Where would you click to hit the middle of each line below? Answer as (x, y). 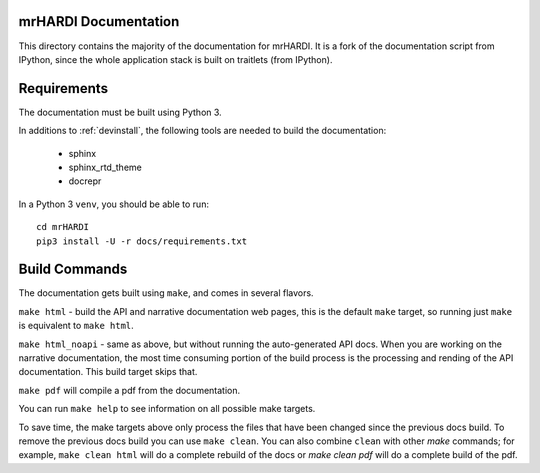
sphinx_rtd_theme (105, 167)
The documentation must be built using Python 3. (120, 112)
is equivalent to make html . (76, 326)
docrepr (85, 181)
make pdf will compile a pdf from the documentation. (129, 390)
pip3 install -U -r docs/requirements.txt (142, 241)
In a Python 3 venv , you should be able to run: (114, 204)
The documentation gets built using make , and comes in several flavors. (166, 293)
